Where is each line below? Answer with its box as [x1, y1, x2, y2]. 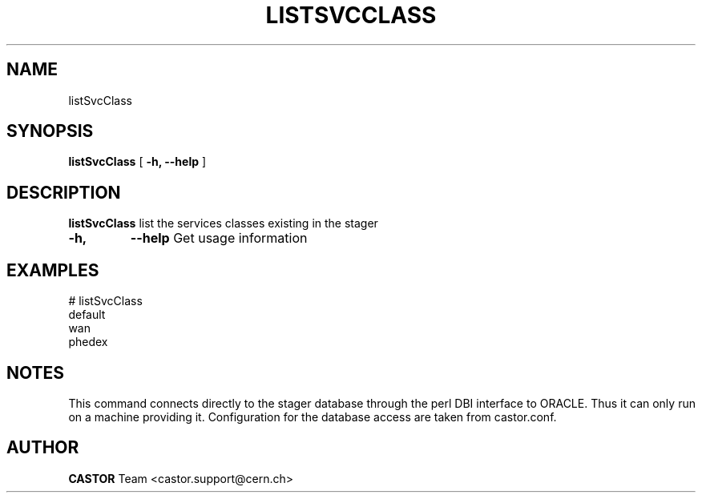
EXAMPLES [6, 260, 99, 280]
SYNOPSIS [6, 121, 94, 142]
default [68, 308, 106, 322]
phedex [68, 335, 108, 349]
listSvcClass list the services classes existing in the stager [68, 216, 378, 231]
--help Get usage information [130, 230, 308, 247]
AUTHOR [6, 437, 79, 458]
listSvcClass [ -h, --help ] [68, 155, 207, 169]
